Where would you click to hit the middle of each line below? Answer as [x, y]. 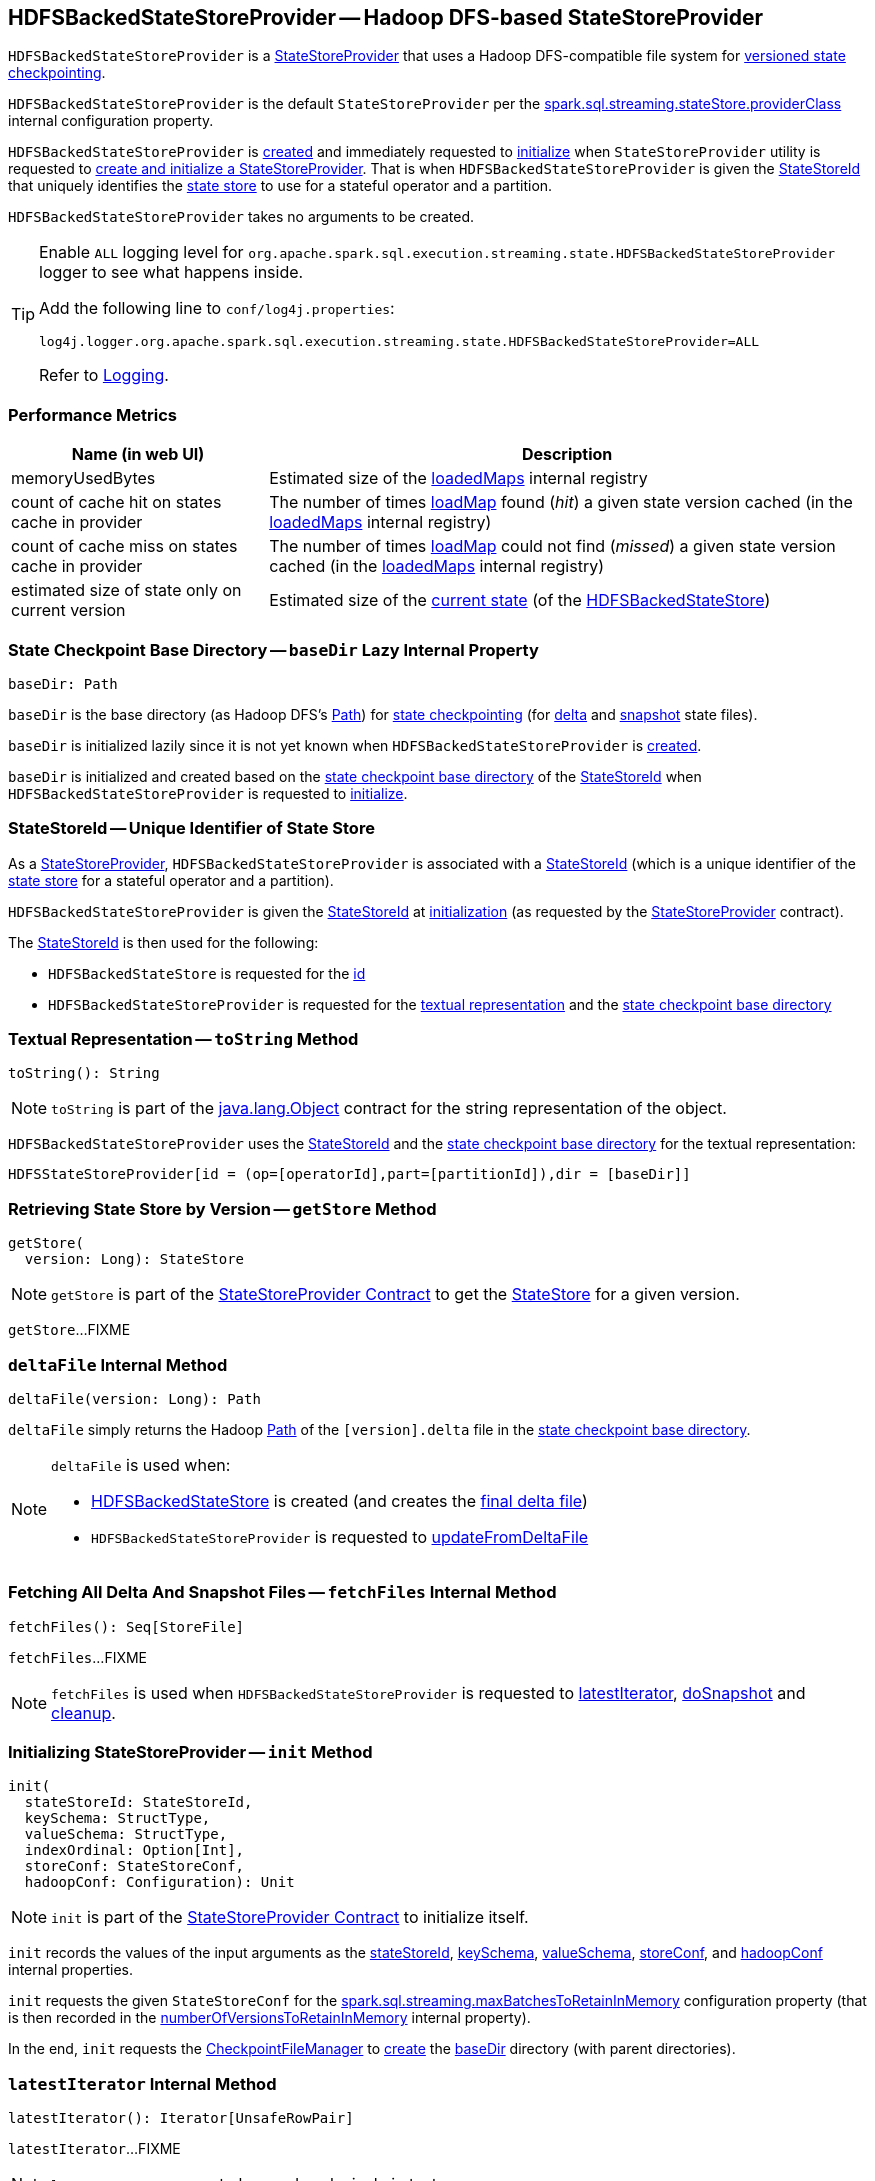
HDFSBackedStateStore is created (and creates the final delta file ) [339, 1500]
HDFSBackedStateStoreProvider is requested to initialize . [208, 793]
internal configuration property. [111, 121]
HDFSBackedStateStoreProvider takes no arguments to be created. [241, 217]
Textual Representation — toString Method [183, 1039]
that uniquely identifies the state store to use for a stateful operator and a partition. [280, 186]
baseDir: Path [63, 683]
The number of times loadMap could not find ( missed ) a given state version [552, 546]
